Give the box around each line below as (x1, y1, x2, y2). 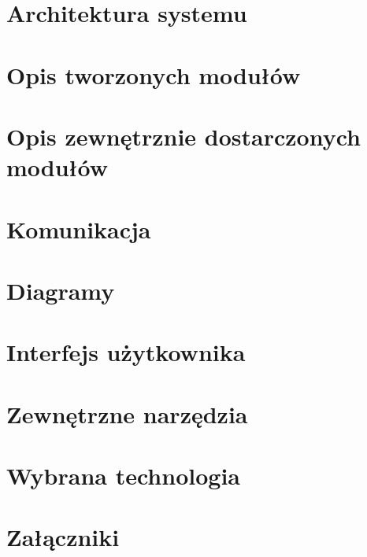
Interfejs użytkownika (6, 336, 246, 368)
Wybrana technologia (6, 459, 240, 491)
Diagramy (6, 274, 115, 306)
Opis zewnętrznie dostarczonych (6, 120, 361, 152)
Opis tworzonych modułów (6, 58, 301, 90)
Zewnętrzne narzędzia (6, 397, 248, 430)
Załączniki (6, 521, 120, 553)
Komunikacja (6, 212, 151, 245)
